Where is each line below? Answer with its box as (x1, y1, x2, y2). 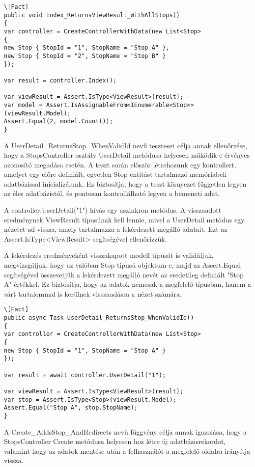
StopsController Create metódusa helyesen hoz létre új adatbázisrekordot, (4, 436, 226, 446)
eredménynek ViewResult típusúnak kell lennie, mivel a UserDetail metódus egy (4, 214, 245, 224)
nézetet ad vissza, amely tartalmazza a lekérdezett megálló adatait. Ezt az (4, 224, 227, 234)
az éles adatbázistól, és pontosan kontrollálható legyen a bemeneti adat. (4, 188, 220, 198)
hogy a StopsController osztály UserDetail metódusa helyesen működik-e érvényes (4, 150, 250, 160)
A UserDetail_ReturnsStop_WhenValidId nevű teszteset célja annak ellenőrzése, (4, 140, 248, 150)
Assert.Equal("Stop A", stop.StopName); (4, 404, 138, 412)
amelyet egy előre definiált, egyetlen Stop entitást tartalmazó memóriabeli (4, 169, 227, 179)
